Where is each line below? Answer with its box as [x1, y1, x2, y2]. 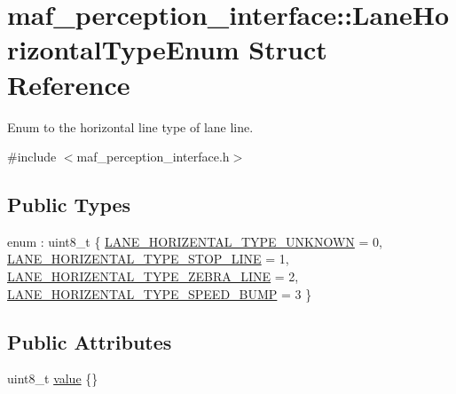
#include [7, 147, 57, 166]
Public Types [7, 191, 131, 218]
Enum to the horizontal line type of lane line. [7, 117, 254, 136]
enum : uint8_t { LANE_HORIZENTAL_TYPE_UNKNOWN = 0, [7, 232, 382, 250]
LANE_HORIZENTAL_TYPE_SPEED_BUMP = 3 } [7, 284, 312, 303]
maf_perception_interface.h [76, 147, 230, 166]
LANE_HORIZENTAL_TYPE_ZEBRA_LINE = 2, [7, 267, 299, 286]
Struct [248, 31, 327, 67]
